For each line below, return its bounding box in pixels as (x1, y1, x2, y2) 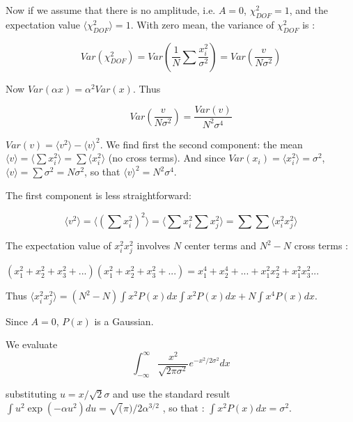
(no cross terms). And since (108, 150, 226, 165)
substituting (6, 386, 57, 401)
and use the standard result (113, 386, 230, 401)
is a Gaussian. (94, 313, 154, 328)
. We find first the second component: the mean (100, 136, 303, 151)
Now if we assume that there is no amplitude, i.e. (6, 3, 216, 17)
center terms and (184, 238, 257, 253)
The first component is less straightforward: (6, 187, 191, 202)
